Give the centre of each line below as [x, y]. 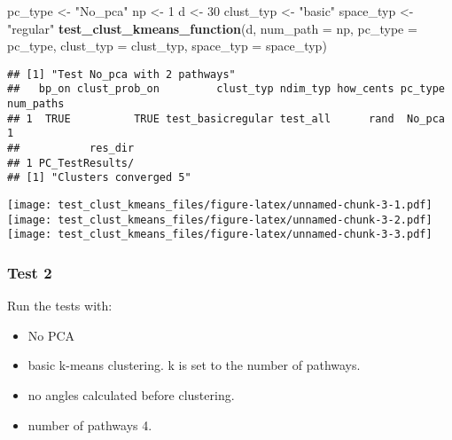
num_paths [36, 104]
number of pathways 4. [90, 424]
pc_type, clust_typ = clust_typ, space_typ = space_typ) [167, 46]
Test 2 [30, 272]
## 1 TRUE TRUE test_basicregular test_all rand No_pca [226, 118]
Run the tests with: [60, 306]
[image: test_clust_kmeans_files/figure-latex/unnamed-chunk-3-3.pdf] [220, 235]
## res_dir [71, 149]
